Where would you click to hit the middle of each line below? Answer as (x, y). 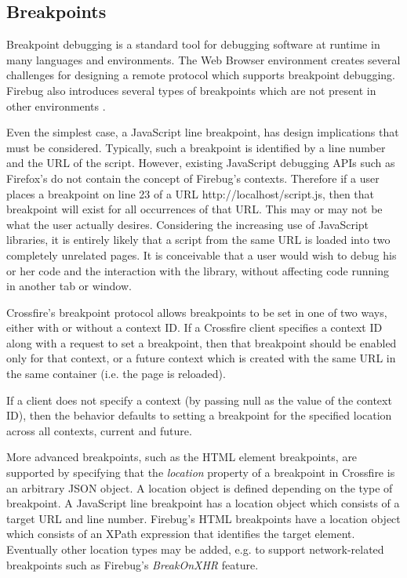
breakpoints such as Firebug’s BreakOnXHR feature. (133, 564)
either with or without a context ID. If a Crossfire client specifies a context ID (194, 327)
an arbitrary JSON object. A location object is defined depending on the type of (200, 487)
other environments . (56, 105)
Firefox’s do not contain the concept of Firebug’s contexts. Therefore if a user (193, 178)
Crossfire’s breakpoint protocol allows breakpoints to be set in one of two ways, (197, 312)
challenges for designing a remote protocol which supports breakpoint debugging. (201, 75)
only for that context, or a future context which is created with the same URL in (201, 358)
